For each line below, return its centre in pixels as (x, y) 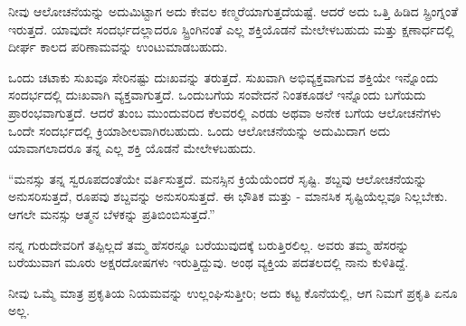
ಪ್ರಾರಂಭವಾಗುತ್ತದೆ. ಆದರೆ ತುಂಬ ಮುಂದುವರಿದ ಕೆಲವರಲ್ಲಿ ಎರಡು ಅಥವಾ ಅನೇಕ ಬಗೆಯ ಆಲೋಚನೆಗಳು (225, 112)
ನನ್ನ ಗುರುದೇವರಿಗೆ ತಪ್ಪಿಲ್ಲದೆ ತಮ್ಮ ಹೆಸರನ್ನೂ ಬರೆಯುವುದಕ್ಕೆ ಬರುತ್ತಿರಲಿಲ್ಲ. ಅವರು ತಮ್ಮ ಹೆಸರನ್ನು (209, 244)
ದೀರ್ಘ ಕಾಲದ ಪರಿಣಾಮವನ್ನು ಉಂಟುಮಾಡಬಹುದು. (118, 47)
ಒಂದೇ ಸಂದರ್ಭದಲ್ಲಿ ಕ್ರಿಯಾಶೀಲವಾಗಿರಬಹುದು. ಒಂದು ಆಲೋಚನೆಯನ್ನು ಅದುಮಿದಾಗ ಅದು (200, 130)
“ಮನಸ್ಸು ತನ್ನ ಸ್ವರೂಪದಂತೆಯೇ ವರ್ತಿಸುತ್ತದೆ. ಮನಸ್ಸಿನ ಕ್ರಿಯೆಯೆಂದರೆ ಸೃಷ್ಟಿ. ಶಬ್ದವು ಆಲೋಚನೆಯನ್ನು (218, 178)
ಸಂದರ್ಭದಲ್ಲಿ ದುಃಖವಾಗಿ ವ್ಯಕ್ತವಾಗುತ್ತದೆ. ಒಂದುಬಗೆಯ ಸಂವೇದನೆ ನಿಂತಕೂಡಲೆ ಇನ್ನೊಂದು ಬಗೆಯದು (217, 95)
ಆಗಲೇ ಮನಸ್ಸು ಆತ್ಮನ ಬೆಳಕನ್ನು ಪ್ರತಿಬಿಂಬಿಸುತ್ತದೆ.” (112, 213)
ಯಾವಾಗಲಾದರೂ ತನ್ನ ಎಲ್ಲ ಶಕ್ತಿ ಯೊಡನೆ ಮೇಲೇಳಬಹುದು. (133, 148)
